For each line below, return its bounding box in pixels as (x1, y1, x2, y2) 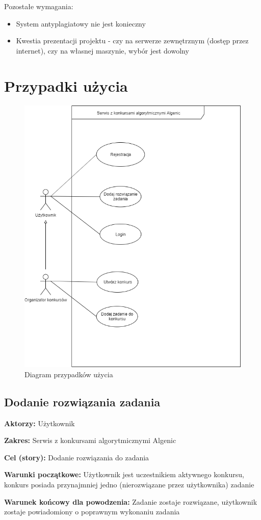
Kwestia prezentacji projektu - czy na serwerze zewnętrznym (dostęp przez (16, 35, 249, 46)
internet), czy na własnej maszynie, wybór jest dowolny (16, 45, 189, 56)
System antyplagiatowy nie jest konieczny (16, 18, 146, 29)
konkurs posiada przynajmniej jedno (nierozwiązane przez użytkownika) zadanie (4, 479, 254, 490)
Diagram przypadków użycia (24, 369, 113, 379)
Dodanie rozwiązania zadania (4, 394, 161, 409)
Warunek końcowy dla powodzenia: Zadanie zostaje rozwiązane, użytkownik (4, 496, 257, 507)
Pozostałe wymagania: (4, 1, 73, 11)
